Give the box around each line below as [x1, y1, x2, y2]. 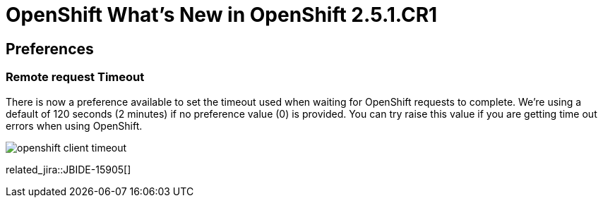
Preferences [6, 39, 94, 58]
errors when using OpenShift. [6, 119, 143, 132]
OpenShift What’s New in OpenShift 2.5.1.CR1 [6, 3, 438, 27]
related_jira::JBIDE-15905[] [6, 163, 131, 176]
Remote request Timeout [6, 70, 145, 85]
